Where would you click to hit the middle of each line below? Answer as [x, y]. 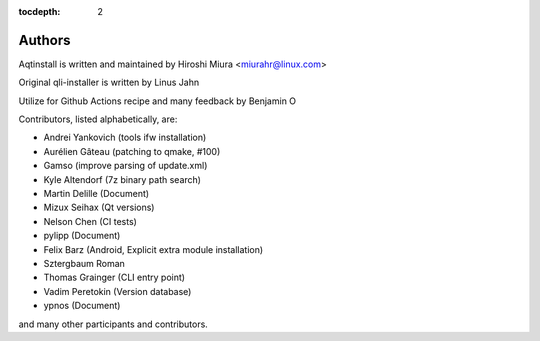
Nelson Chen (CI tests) [90, 221]
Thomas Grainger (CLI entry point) [114, 277]
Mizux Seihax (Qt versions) [99, 207]
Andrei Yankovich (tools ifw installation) [125, 137]
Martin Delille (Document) [96, 194]
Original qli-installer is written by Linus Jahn [109, 82]
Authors [44, 40]
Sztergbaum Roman [84, 263]
